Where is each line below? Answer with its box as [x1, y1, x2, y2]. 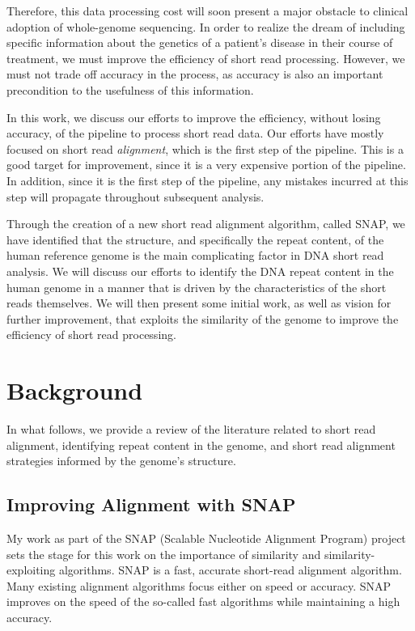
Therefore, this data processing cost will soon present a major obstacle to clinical [6, 2, 409, 19]
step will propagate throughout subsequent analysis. [6, 188, 265, 205]
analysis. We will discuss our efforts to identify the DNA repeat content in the [6, 262, 394, 279]
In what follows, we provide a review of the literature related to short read [6, 421, 376, 437]
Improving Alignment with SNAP [6, 492, 296, 517]
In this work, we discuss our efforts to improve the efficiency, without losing [6, 108, 381, 125]
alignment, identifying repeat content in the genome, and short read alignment [6, 436, 396, 453]
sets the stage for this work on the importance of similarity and [6, 545, 321, 562]
